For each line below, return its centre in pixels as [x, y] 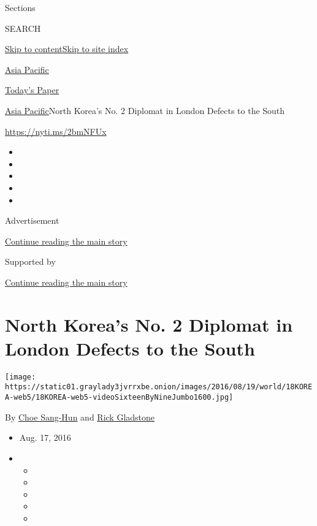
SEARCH [23, 28]
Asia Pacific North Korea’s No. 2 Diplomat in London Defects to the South [145, 110]
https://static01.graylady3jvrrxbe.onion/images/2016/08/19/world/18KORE [159, 387]
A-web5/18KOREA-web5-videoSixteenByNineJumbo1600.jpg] [119, 398]
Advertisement [32, 220]
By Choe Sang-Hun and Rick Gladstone [80, 417]
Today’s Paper [32, 90]
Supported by [30, 261]
